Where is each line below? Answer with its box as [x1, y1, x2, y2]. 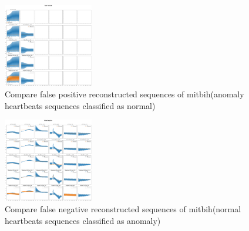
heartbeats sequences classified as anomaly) [5, 215, 161, 227]
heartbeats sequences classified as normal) [5, 99, 156, 111]
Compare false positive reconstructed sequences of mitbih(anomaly [5, 88, 244, 100]
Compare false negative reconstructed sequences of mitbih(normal [5, 203, 241, 215]
